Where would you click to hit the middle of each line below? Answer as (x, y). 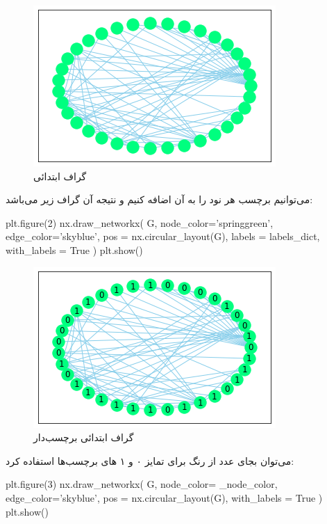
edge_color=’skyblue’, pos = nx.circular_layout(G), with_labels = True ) (164, 497)
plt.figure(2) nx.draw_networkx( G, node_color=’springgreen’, (140, 222)
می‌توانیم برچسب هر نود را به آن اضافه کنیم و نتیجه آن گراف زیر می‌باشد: (159, 199)
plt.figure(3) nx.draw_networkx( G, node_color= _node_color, (142, 484)
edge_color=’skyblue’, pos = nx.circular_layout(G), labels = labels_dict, (163, 236)
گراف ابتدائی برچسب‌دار (84, 437)
